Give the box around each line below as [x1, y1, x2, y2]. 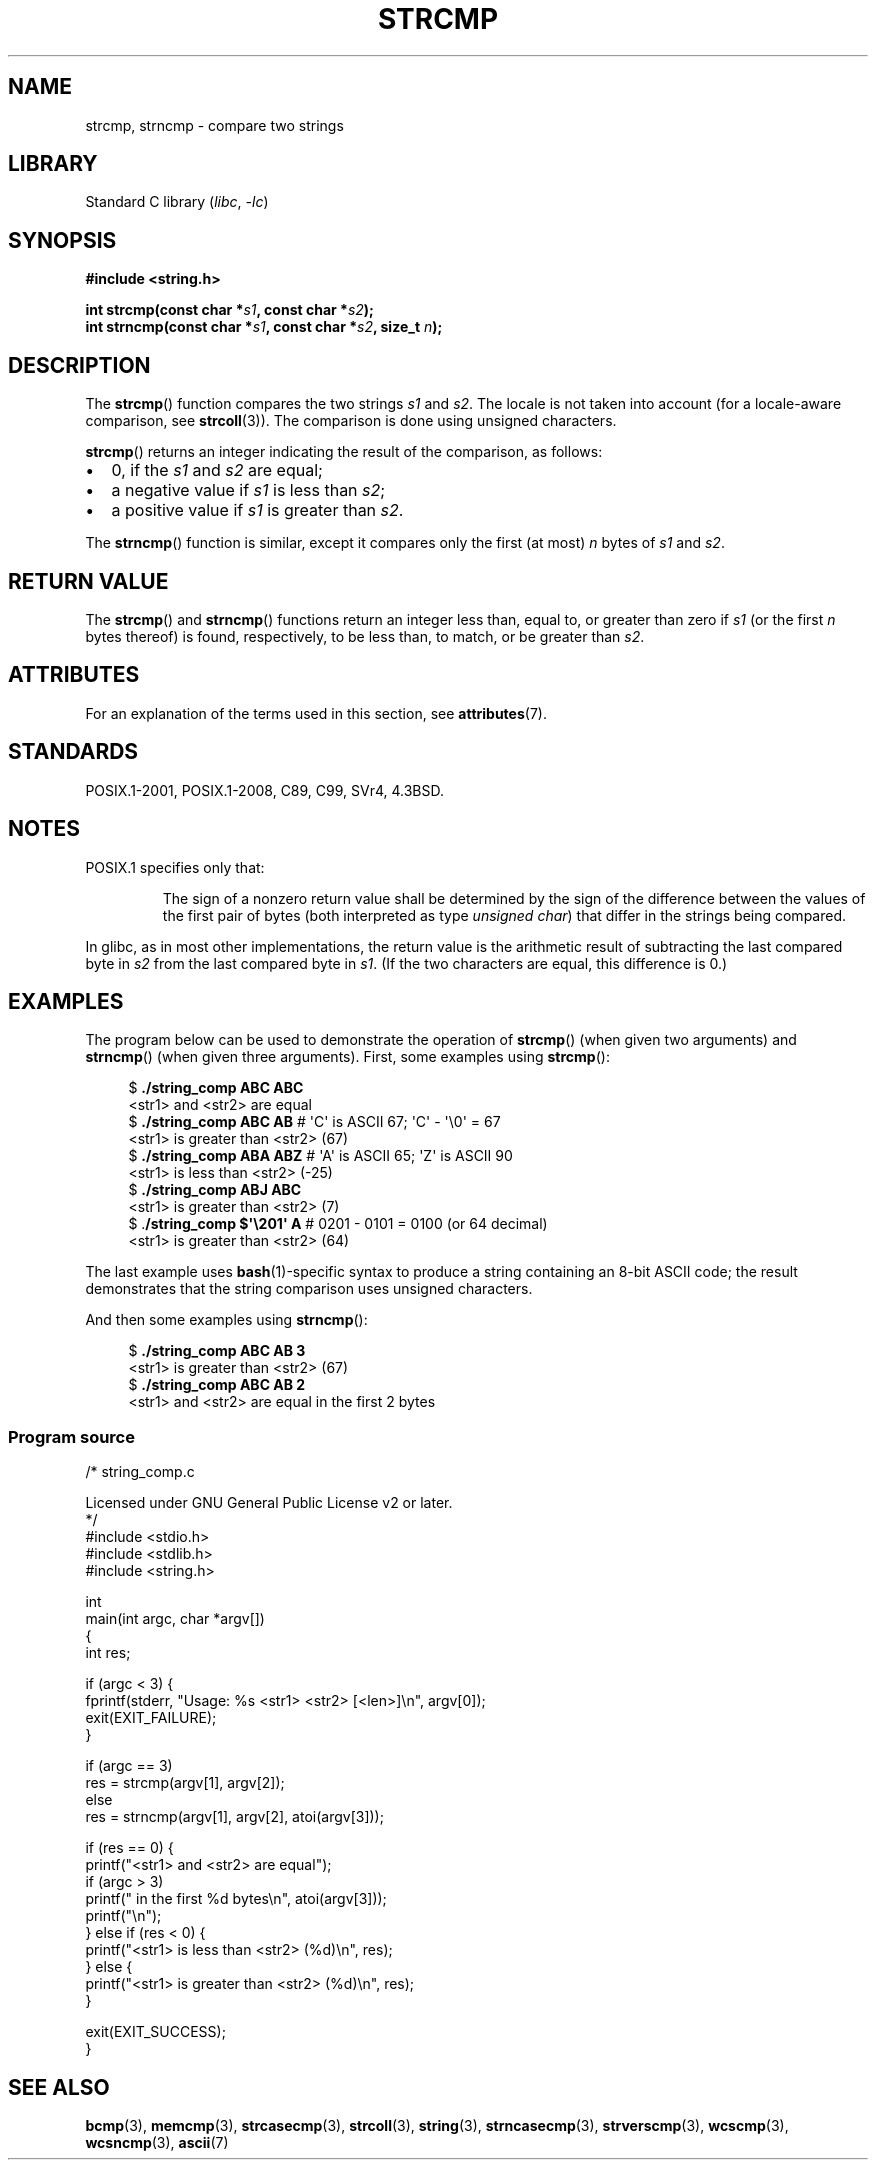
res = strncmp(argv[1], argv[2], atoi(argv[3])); [85, 1808, 384, 1826]
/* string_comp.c [85, 1463, 195, 1481]
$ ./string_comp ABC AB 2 [128, 1376, 306, 1394]
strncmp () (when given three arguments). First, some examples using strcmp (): [85, 1048, 610, 1066]
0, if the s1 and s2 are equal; [111, 460, 323, 481]
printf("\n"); [85, 1907, 162, 1925]
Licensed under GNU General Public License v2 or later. [85, 1494, 453, 1512]
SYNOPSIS [8, 227, 117, 253]
